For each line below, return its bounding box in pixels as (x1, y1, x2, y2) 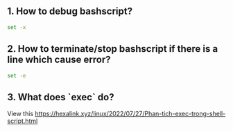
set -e (7, 72, 26, 79)
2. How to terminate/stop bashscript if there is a (7, 43, 218, 55)
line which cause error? (7, 54, 111, 66)
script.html (7, 117, 38, 125)
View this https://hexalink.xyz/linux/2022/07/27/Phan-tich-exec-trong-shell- (7, 110, 226, 118)
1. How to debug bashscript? (7, 6, 133, 17)
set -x (7, 23, 26, 30)
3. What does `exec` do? (7, 91, 114, 103)
